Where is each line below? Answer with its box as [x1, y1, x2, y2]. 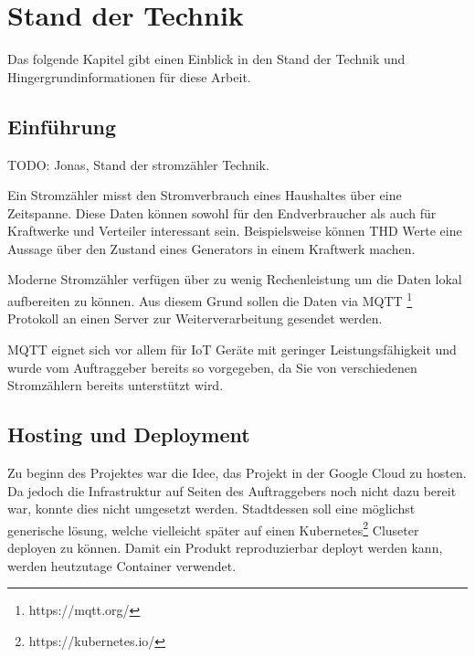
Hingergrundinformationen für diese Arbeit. [7, 67, 251, 86]
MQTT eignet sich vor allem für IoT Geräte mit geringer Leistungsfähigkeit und [7, 339, 457, 358]
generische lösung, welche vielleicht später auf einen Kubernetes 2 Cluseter [7, 517, 419, 539]
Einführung [7, 111, 117, 140]
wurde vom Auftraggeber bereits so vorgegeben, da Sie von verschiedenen [7, 357, 417, 376]
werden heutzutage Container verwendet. [7, 556, 237, 575]
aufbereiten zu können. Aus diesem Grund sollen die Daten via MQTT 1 [7, 289, 413, 310]
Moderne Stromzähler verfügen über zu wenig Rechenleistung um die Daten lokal [7, 270, 462, 289]
